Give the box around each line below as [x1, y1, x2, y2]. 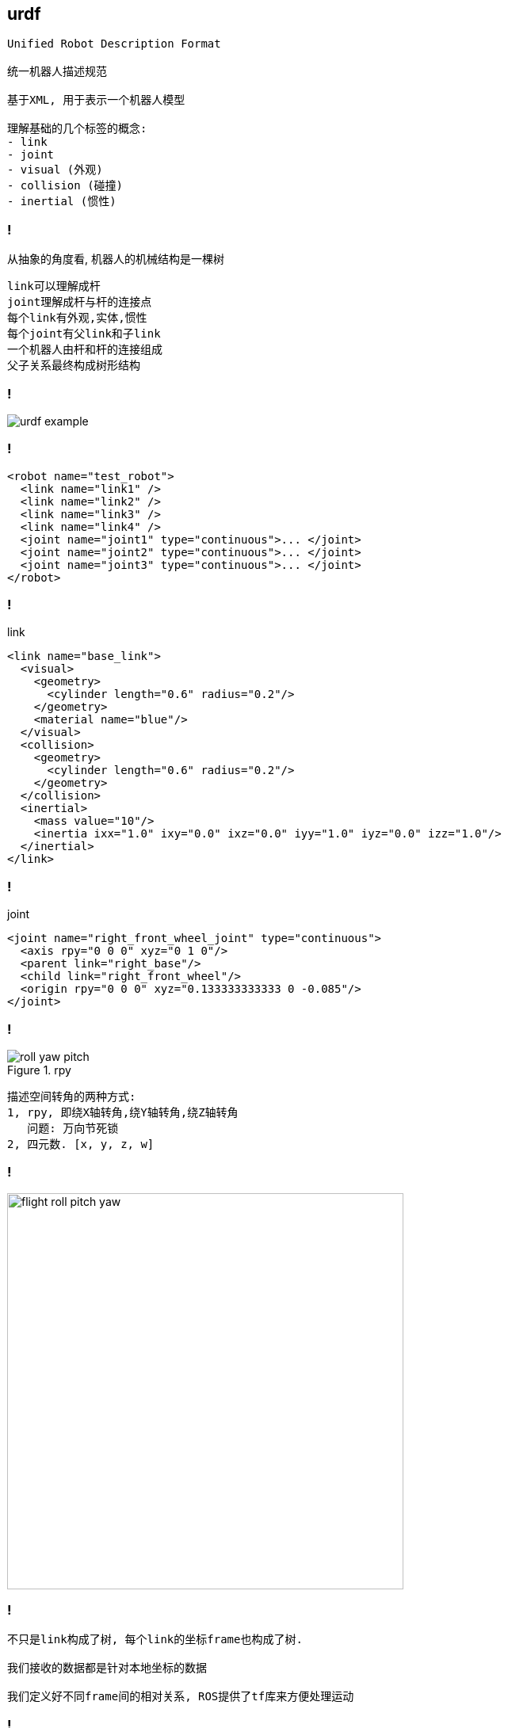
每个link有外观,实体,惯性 [7, 311, 147, 325]
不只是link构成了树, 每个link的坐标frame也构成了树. [7, 1633, 303, 1646]
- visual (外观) [7, 163, 103, 177]
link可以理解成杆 [7, 280, 101, 293]
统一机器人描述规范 [7, 65, 107, 78]
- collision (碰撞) [7, 179, 124, 193]
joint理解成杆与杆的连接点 [7, 296, 152, 309]
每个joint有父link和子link [7, 327, 161, 341]
